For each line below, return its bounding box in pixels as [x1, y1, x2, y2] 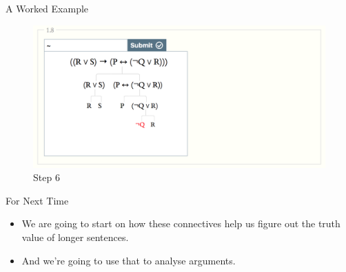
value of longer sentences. [21, 230, 129, 244]
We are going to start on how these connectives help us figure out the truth [21, 216, 340, 231]
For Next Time [6, 193, 69, 207]
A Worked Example [6, 1, 89, 15]
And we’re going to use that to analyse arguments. [21, 253, 236, 267]
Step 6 [33, 170, 60, 185]
